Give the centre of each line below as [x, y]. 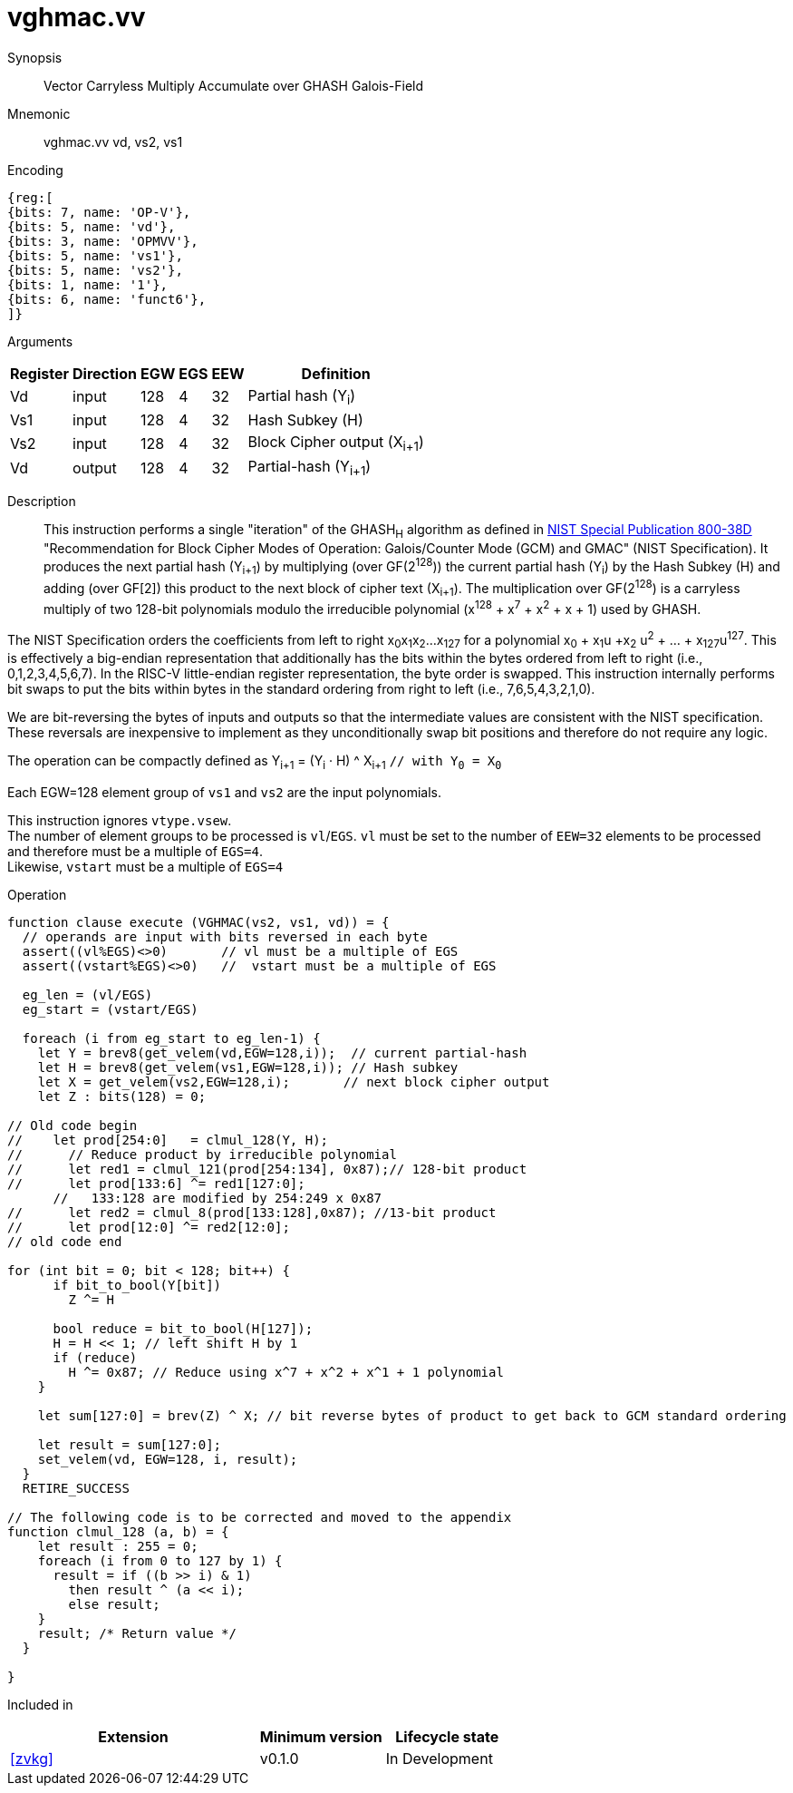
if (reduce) [95, 1357]
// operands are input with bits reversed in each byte [225, 936]
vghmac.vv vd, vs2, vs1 [113, 141]
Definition [336, 373]
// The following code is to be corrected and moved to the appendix [260, 1517]
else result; [114, 1604]
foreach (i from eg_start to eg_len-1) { [171, 1038]
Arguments [40, 341]
